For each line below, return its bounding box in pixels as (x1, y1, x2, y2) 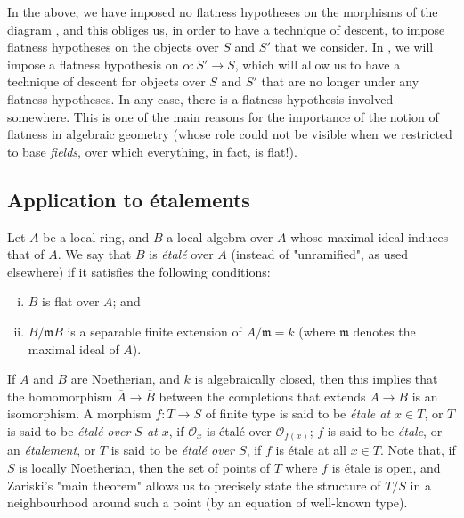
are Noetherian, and (70, 369, 180, 388)
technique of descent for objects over (7, 72, 206, 91)
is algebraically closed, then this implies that (194, 369, 438, 388)
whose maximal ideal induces (290, 227, 449, 246)
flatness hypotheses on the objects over (7, 37, 219, 56)
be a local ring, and (43, 227, 150, 246)
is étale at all (275, 441, 346, 459)
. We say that (57, 245, 132, 263)
